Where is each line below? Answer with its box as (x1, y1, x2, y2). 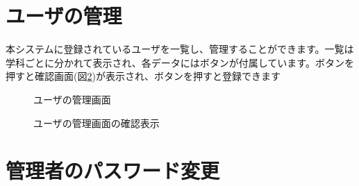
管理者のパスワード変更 (6, 156, 220, 185)
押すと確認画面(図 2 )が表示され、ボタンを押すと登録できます (6, 69, 281, 83)
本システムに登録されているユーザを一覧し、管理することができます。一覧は (6, 42, 354, 56)
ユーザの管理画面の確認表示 (33, 115, 160, 130)
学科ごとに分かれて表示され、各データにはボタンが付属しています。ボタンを (6, 55, 354, 69)
